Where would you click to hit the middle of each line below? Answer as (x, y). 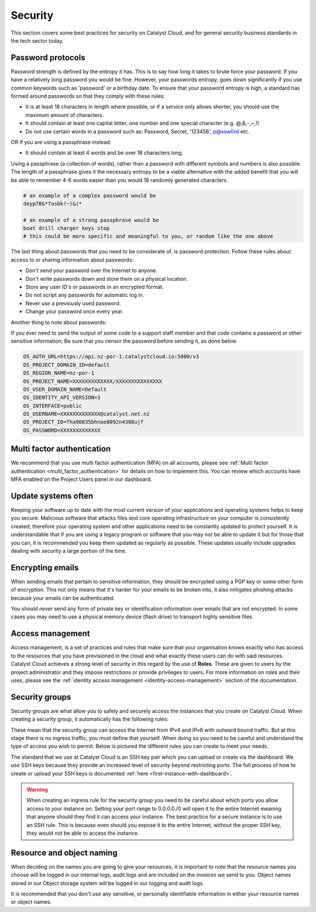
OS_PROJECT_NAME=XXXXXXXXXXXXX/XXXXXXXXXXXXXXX (92, 381)
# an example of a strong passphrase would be (91, 220)
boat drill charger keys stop (66, 228)
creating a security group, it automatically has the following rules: (90, 719)
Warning (37, 789)
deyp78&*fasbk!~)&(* (52, 204)
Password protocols (48, 58)
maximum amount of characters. (65, 115)
